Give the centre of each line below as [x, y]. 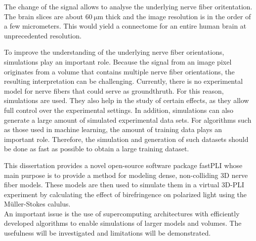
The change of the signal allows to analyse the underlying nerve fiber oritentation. [128, 6]
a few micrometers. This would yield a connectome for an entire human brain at [125, 26]
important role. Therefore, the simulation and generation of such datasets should [126, 139]
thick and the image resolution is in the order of [178, 16]
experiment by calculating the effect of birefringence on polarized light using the [126, 194]
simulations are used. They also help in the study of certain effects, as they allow [127, 100]
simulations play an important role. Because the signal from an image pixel [118, 61]
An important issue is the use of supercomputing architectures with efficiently [122, 213]
